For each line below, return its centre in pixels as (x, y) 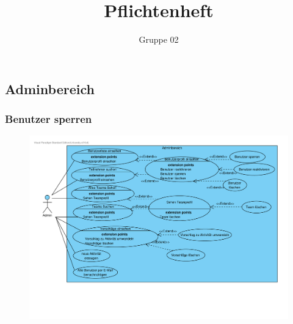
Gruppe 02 (159, 39)
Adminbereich (50, 88)
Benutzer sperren (49, 119)
